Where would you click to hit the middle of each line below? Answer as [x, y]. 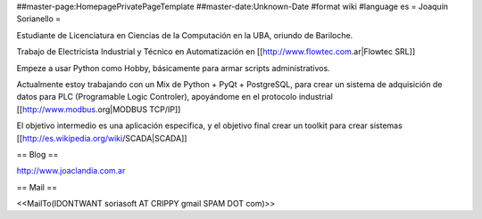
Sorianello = [39, 19]
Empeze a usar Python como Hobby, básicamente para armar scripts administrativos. [173, 68]
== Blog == [37, 154]
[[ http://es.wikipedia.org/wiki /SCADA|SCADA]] [102, 138]
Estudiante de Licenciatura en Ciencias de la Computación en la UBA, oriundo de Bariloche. [185, 35]
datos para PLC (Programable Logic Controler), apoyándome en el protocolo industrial [175, 97]
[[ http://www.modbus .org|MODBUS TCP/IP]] [99, 109]
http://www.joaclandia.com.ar [71, 171]
